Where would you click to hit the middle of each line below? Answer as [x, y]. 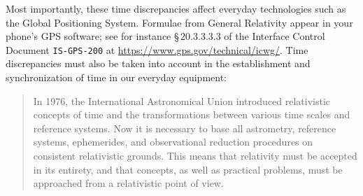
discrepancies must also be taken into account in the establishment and [158, 63]
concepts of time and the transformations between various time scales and [192, 114]
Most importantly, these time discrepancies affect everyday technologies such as [176, 8]
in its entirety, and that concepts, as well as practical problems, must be [188, 169]
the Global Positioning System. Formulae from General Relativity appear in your [179, 22]
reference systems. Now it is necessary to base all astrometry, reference [185, 128]
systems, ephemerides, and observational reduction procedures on [173, 142]
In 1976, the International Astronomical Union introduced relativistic [182, 100]
